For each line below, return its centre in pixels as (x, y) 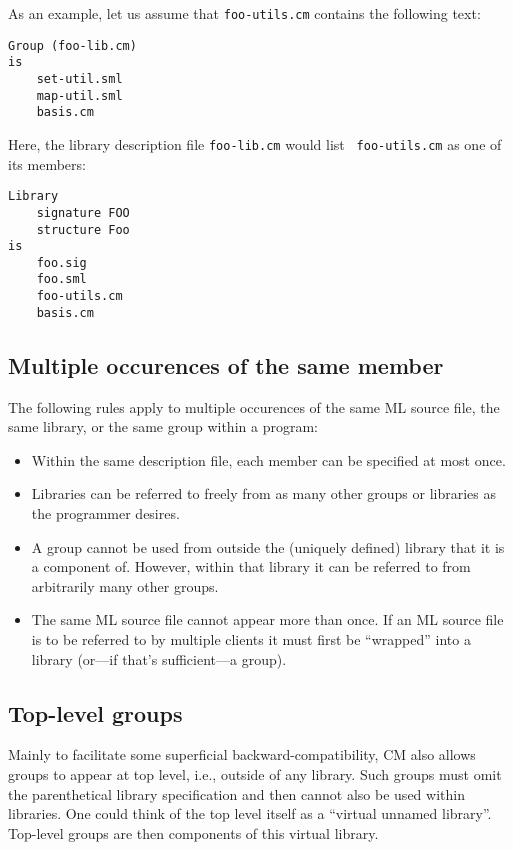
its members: (47, 163)
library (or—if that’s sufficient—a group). (159, 658)
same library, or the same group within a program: (163, 426)
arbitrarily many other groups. (125, 585)
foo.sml (61, 279)
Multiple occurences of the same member (226, 364)
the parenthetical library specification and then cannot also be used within (236, 793)
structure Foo (83, 229)
